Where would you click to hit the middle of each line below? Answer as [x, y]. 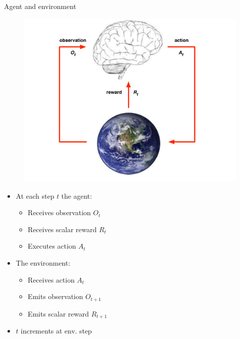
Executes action [52, 246]
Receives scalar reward [62, 229]
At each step [35, 195]
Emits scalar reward [58, 313]
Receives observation [59, 212]
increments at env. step [56, 331]
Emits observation [55, 296]
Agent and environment [40, 6]
